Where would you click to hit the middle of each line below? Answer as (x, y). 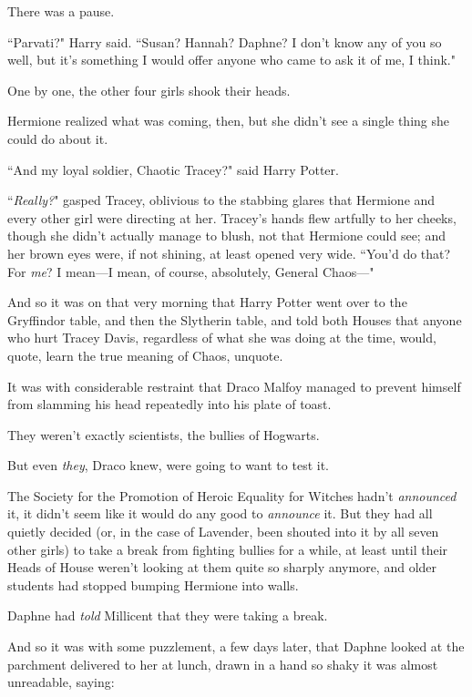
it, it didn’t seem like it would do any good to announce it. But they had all (220, 513)
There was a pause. (61, 11)
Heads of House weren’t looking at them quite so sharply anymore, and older (222, 567)
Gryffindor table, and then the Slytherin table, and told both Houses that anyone (235, 319)
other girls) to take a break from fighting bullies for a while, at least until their (228, 549)
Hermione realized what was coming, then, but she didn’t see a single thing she (228, 121)
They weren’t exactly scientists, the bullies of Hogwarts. (164, 434)
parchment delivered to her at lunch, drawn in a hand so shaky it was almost (223, 664)
